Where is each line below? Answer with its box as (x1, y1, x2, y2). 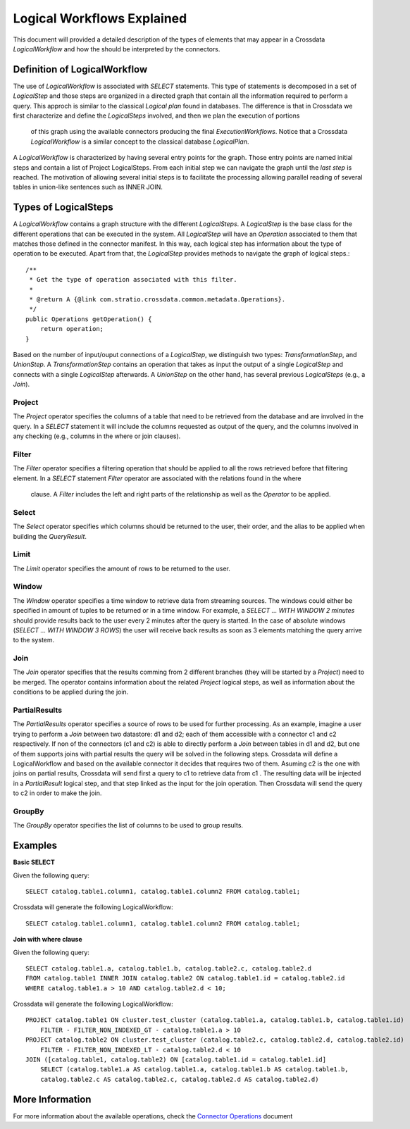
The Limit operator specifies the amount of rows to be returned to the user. (13, 564, 230, 573)
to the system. (13, 636, 55, 644)
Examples (13, 840, 58, 852)
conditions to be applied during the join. (13, 687, 129, 697)
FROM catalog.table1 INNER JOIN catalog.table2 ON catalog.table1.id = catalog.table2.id (25, 974, 345, 983)
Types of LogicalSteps (13, 201, 113, 213)
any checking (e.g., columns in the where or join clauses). (13, 432, 181, 440)
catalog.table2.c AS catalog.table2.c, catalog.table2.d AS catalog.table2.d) (39, 1075, 319, 1083)
